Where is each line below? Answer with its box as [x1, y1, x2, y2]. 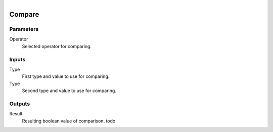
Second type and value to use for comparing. [22, 87, 116, 94]
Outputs [9, 100, 30, 107]
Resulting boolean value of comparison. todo [22, 118, 116, 124]
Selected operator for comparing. [22, 43, 92, 49]
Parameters [9, 25, 39, 32]
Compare [9, 10, 39, 19]
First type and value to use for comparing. [22, 73, 110, 79]
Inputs [9, 56, 26, 63]
